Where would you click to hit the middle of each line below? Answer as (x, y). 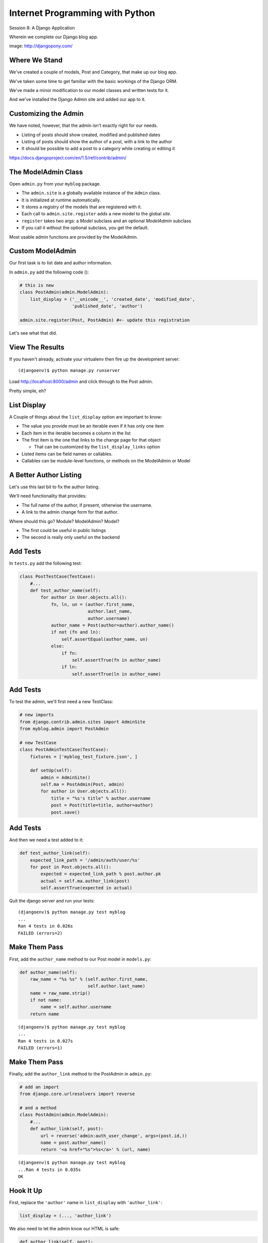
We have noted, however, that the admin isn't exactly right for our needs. (84, 126)
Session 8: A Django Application (42, 28)
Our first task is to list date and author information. (61, 263)
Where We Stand (36, 60)
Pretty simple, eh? (28, 391)
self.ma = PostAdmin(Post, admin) (82, 785)
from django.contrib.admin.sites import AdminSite (83, 722)
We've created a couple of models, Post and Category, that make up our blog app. (93, 72)
